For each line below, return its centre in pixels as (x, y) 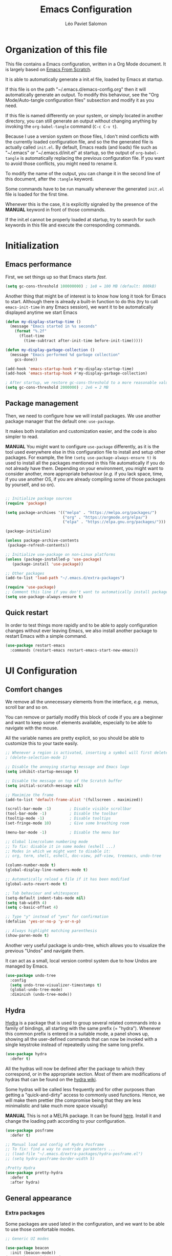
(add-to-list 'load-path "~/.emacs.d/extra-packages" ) (65, 578)
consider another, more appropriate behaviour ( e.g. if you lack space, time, (84, 474)
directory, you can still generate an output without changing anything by (81, 121)
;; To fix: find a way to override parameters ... (60, 1149)
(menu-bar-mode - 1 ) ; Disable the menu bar (63, 832)
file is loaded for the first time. (37, 194)
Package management (42, 403)
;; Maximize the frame (29, 795)
